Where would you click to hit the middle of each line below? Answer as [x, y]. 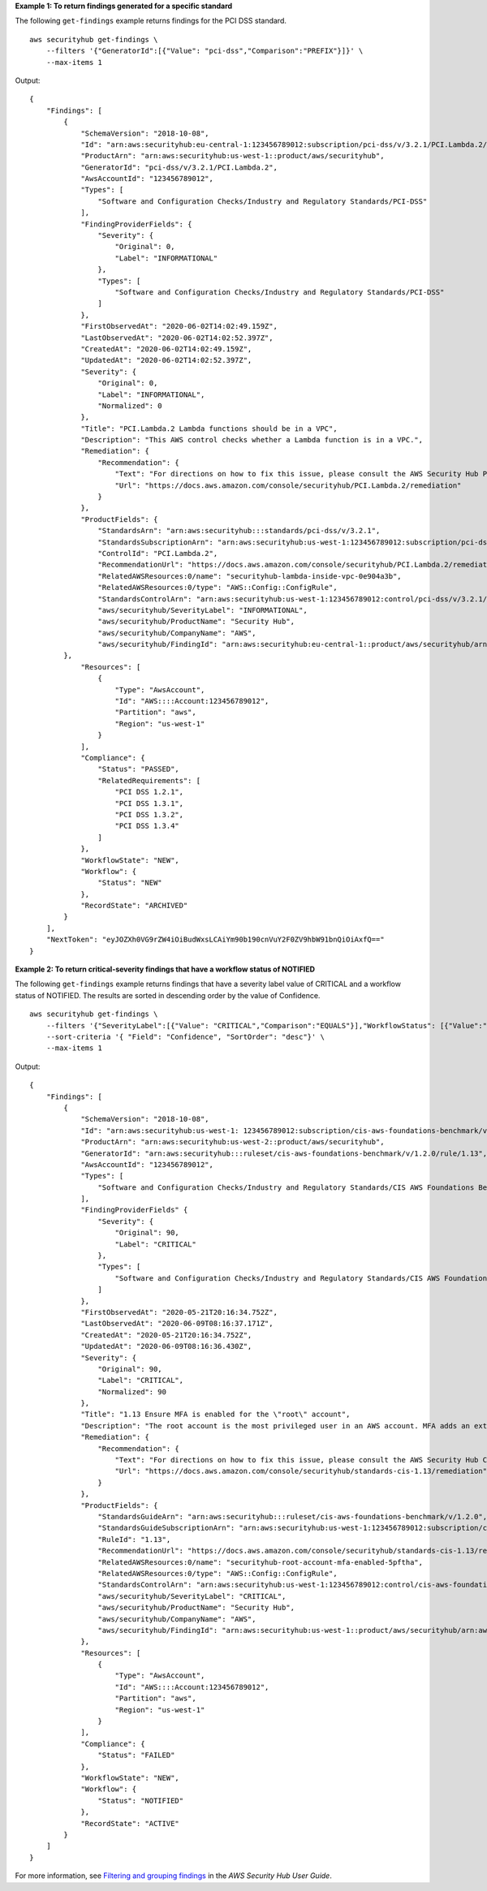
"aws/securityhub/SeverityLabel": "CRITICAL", [192, 1596]
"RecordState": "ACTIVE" [130, 1823]
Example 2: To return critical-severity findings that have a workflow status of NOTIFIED [165, 969]
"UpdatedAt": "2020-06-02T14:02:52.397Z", [166, 360]
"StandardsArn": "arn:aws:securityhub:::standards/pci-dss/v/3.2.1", [239, 531]
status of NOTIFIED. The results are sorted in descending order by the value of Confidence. [168, 995]
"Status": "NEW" [130, 883]
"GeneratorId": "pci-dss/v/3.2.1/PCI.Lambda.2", [179, 167]
